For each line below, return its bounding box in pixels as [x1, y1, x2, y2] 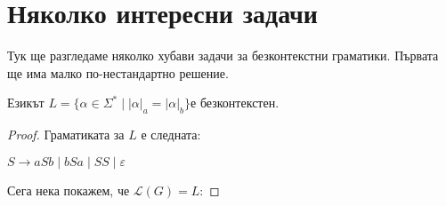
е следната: [141, 125, 201, 144]
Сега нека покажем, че [7, 180, 130, 199]
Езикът [7, 93, 45, 112]
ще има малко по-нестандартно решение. [7, 63, 229, 82]
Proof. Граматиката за [7, 125, 125, 144]
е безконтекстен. [191, 93, 280, 112]
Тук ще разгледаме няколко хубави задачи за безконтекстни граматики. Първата [7, 46, 439, 65]
